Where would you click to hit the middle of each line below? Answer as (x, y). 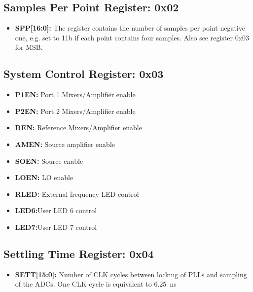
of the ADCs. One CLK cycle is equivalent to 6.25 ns (96, 284)
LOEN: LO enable (44, 177)
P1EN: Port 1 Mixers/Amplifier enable (75, 94)
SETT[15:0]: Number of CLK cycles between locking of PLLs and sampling (131, 274)
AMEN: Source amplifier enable (65, 144)
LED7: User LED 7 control (56, 227)
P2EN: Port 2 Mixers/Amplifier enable (75, 111)
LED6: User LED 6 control (56, 210)
